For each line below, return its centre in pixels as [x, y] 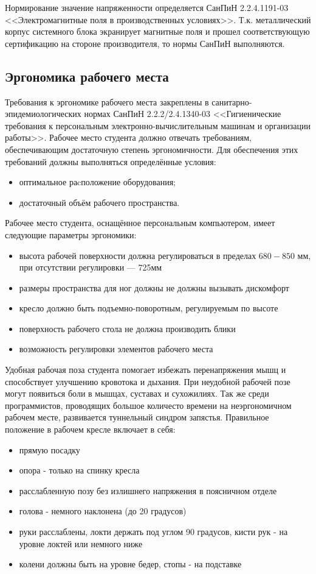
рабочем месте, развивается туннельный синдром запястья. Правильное [137, 417]
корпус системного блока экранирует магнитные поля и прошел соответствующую [157, 31]
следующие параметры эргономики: [71, 234]
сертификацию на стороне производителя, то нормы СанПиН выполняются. [145, 43]
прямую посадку [50, 449]
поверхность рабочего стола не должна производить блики [127, 328]
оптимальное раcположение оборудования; [97, 182]
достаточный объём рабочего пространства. [99, 202]
